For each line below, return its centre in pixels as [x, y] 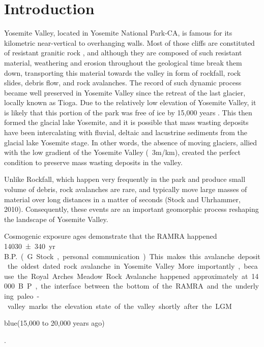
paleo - [28, 295]
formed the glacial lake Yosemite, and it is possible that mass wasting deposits [126, 122]
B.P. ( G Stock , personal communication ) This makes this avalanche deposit [132, 256]
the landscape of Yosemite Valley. [56, 219]
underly [247, 286]
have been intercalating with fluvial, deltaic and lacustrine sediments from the [126, 132]
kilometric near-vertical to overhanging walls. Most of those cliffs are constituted [129, 42]
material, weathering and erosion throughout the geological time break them [123, 62]
